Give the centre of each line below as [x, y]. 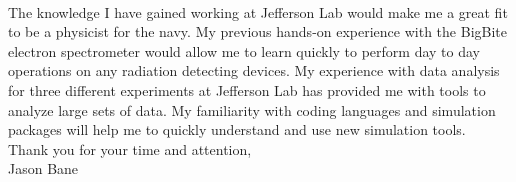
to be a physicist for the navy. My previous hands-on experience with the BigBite [257, 31]
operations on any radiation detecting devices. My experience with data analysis [254, 70]
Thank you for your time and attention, [130, 148]
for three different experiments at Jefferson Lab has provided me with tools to [247, 89]
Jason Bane [43, 168]
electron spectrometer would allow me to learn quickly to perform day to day [244, 50]
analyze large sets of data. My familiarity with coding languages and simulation [252, 109]
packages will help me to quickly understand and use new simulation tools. [237, 129]
